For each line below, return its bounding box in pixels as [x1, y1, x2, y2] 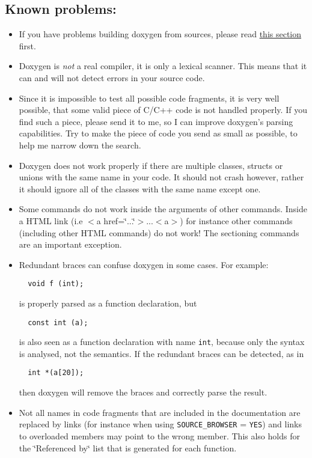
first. [19, 39, 36, 52]
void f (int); [28, 279, 84, 289]
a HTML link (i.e [19, 214, 83, 227]
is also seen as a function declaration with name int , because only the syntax [19, 335, 305, 348]
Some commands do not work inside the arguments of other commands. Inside [19, 203, 307, 215]
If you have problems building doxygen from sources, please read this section [19, 28, 302, 40]
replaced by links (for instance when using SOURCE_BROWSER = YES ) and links [19, 418, 302, 430]
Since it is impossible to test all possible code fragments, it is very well [19, 91, 280, 104]
